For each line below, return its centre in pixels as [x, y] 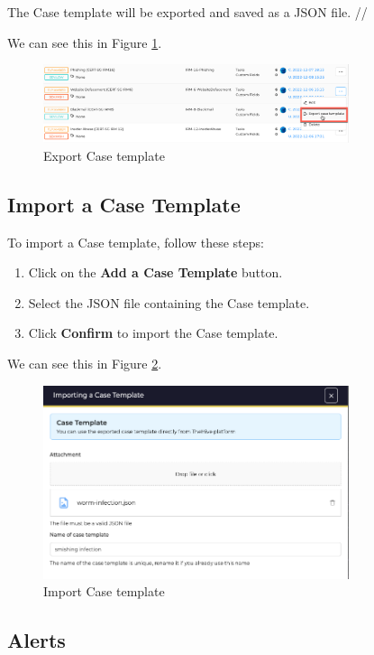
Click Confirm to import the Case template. [153, 333]
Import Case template [104, 591]
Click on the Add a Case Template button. [155, 272]
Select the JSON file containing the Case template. [169, 302]
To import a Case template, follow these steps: [136, 242]
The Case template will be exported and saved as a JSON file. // [187, 12]
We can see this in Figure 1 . [85, 42]
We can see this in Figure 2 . [85, 364]
